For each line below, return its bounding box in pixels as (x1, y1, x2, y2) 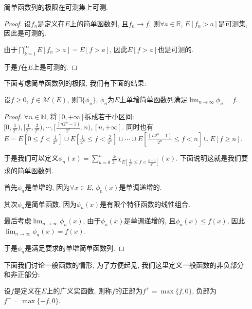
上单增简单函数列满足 (119, 94, 188, 104)
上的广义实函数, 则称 (46, 285, 112, 295)
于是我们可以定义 (4, 153, 58, 163)
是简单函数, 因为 (25, 199, 77, 209)
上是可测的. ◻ (33, 61, 78, 72)
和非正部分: (4, 269, 40, 279)
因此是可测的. (4, 28, 47, 38)
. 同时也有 (122, 122, 154, 132)
